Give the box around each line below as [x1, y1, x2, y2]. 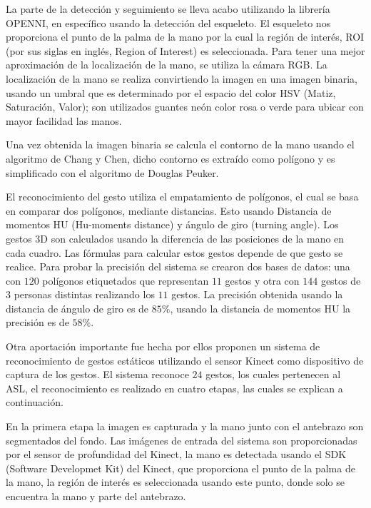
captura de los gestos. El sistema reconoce [6, 367, 189, 382]
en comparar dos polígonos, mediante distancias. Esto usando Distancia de [6, 203, 332, 218]
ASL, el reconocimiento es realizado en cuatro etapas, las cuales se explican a [6, 380, 343, 395]
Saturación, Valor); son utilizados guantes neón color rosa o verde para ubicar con [6, 99, 364, 114]
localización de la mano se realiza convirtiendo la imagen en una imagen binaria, [6, 71, 357, 86]
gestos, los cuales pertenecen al [205, 367, 341, 382]
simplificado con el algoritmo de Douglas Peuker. [6, 165, 219, 180]
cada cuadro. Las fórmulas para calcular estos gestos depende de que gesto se [6, 245, 343, 260]
